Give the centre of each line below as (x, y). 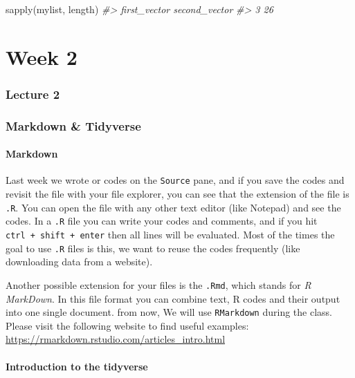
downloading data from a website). (79, 262)
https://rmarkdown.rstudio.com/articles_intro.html (116, 339)
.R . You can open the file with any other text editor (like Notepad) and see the (173, 207)
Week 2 (42, 56)
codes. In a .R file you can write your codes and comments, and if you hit (162, 221)
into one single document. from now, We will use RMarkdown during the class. (169, 312)
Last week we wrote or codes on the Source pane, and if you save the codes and (175, 180)
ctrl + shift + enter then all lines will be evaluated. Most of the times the (170, 235)
